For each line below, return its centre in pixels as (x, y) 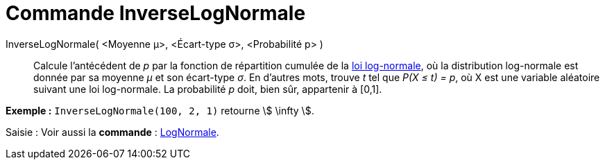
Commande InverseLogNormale (156, 13)
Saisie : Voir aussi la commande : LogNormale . (112, 132)
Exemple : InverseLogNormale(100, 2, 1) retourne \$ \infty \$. (160, 110)
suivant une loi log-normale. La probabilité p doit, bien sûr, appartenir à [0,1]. (208, 89)
